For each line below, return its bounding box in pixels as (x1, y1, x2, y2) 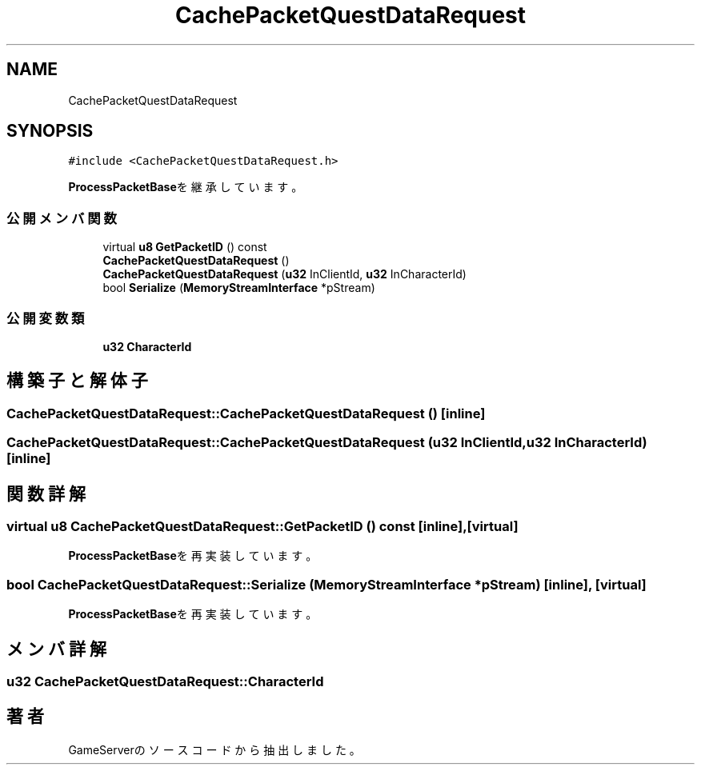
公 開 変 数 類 (6, 310, 85, 326)
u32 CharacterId (102, 339, 192, 354)
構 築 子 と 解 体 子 (6, 370, 148, 391)
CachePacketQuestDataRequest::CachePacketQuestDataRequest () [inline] (6, 405, 486, 421)
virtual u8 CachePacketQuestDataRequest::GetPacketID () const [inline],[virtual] (6, 518, 519, 534)
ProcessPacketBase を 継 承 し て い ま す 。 (68, 180, 303, 194)
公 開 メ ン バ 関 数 (6, 210, 117, 226)
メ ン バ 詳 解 (6, 638, 106, 659)
